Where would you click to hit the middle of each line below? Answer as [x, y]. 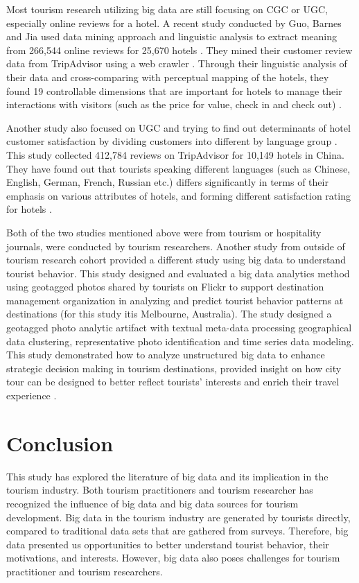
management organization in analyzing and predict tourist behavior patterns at [175, 300]
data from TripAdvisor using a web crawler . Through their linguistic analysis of [177, 63]
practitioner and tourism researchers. [85, 571]
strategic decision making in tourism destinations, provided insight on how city [174, 368]
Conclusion [60, 443]
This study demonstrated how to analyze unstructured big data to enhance [166, 355]
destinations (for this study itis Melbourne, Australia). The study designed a [169, 314]
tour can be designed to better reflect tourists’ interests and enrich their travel [173, 382]
